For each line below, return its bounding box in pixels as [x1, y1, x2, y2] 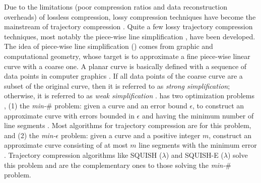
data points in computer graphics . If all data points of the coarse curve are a [4, 71, 243, 81]
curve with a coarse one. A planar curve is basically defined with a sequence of [4, 60, 247, 71]
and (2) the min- [4, 130, 56, 140]
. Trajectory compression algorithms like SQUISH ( [4, 149, 162, 160]
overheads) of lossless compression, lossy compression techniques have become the [4, 11, 256, 22]
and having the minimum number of [142, 110, 254, 120]
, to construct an [192, 100, 244, 110]
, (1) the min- [4, 100, 46, 110]
